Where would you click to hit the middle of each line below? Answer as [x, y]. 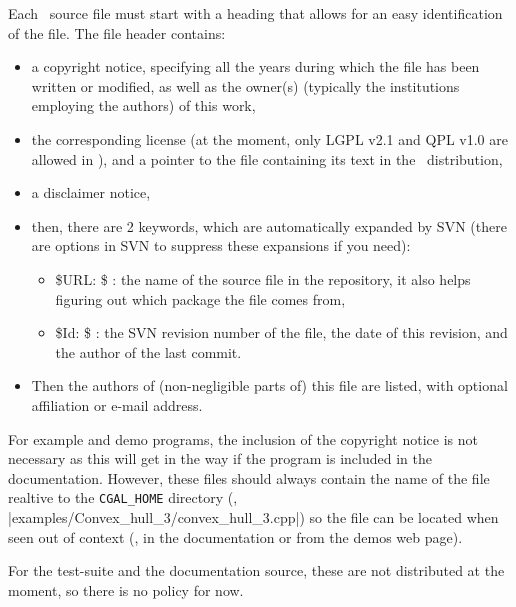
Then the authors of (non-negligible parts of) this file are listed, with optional [269, 385]
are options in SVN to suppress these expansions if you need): [221, 245]
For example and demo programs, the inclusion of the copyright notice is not [243, 438]
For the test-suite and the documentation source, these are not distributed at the [256, 570]
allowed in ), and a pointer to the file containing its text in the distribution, [267, 158]
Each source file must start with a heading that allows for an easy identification [255, 13]
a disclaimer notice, [91, 192]
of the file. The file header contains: [117, 32]
